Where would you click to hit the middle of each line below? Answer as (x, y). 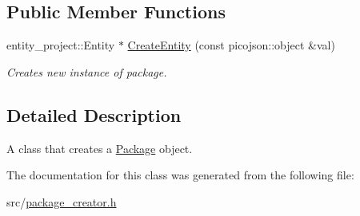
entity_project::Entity (61, 45)
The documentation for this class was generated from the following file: (180, 175)
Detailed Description (94, 114)
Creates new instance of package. (87, 71)
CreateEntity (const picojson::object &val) (231, 45)
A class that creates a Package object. (100, 148)
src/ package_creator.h (62, 201)
